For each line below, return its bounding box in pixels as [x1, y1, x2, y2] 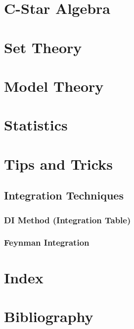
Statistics [4, 115, 68, 135]
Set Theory [4, 37, 82, 57]
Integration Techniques [4, 188, 124, 203]
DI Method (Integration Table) [4, 213, 131, 226]
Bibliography [4, 306, 93, 326]
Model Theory [4, 75, 104, 96]
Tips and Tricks [4, 153, 113, 174]
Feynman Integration [4, 236, 89, 249]
